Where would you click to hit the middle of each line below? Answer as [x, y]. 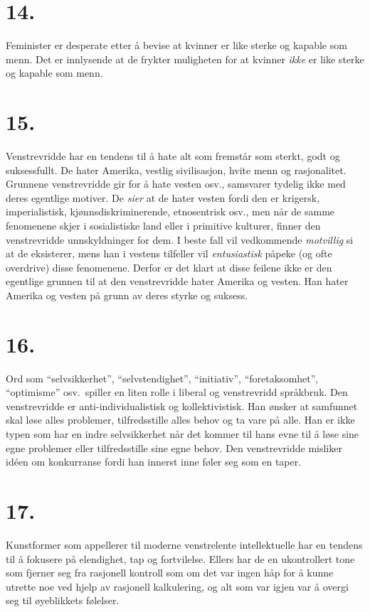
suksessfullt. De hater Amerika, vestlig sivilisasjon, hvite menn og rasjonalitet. [176, 170]
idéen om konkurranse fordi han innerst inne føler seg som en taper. [154, 462]
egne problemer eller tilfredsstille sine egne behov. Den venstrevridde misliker [174, 447]
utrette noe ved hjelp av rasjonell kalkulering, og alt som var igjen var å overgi [177, 586]
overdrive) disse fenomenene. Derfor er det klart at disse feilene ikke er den [169, 267]
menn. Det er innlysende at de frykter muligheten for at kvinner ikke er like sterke [185, 59]
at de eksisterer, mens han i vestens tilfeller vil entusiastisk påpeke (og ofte [169, 253]
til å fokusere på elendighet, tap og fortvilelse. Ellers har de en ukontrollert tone [180, 558]
